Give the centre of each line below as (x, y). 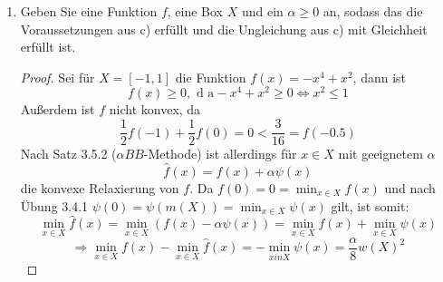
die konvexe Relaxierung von (100, 187)
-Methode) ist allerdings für (220, 154)
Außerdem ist (58, 109)
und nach (410, 187)
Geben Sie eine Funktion (89, 11)
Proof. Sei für (58, 77)
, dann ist (379, 77)
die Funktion (211, 77)
